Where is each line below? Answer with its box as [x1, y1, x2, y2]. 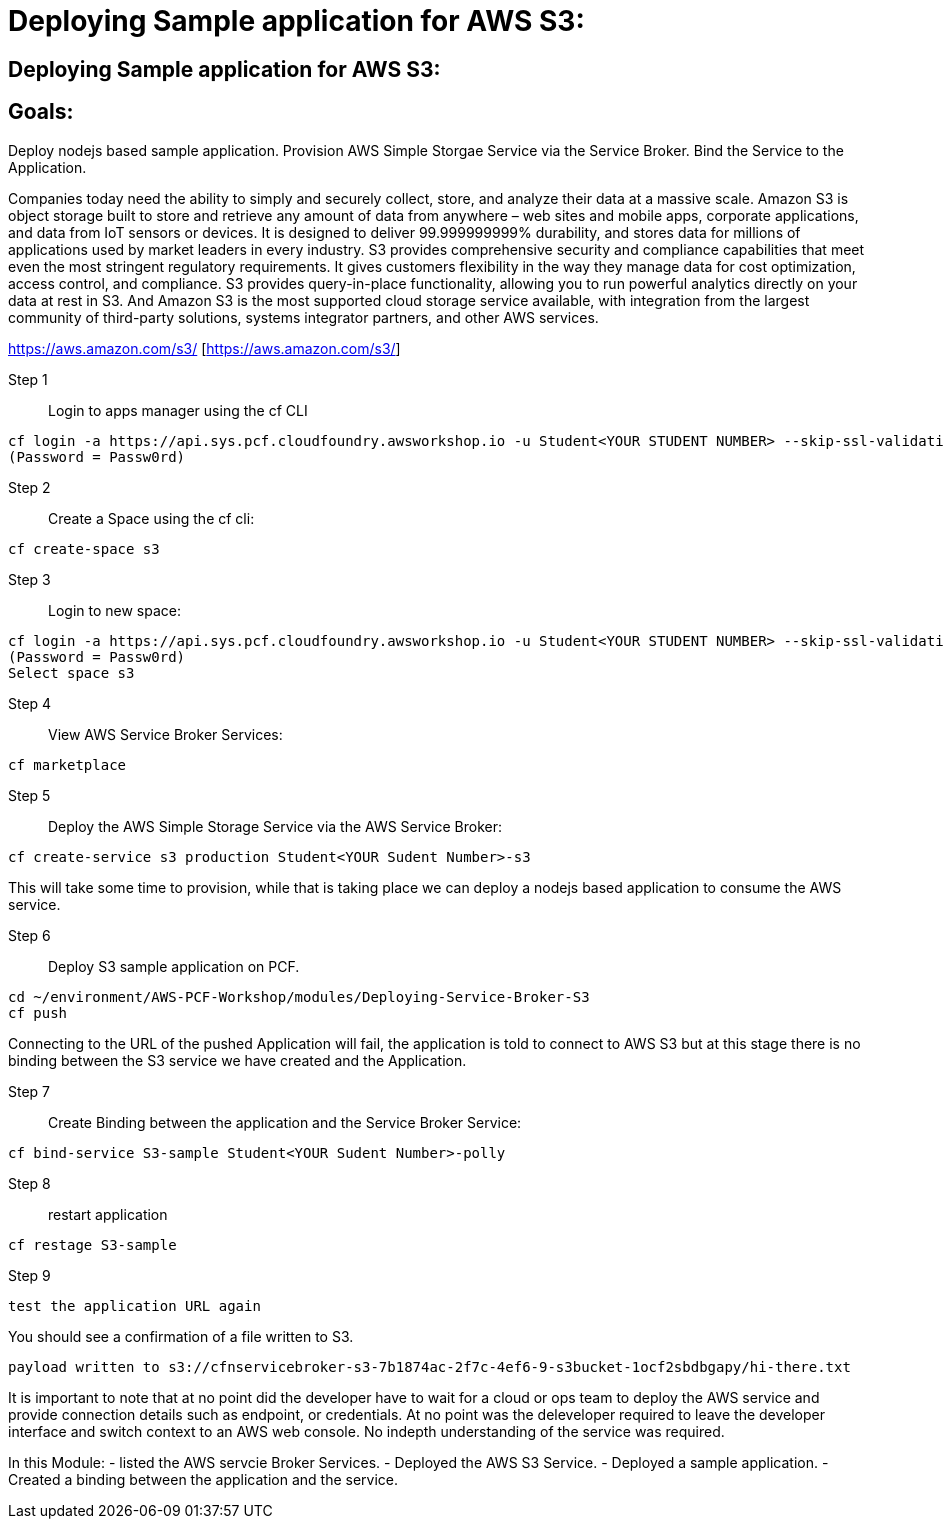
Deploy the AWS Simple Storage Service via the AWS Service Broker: [48, 817, 503, 835]
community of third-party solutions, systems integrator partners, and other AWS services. [8, 308, 599, 326]
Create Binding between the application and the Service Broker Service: [48, 1113, 522, 1131]
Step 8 [8, 1174, 51, 1192]
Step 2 [8, 478, 51, 496]
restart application [48, 1205, 168, 1223]
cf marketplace [8, 756, 127, 773]
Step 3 [8, 570, 51, 588]
